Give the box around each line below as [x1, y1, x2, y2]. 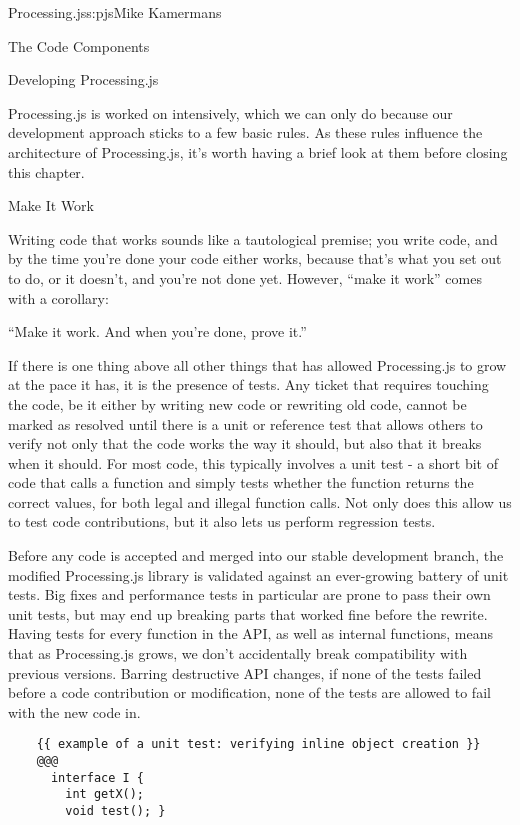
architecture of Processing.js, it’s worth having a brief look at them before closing [8, 141, 508, 162]
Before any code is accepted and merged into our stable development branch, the [8, 545, 504, 566]
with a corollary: [8, 287, 109, 308]
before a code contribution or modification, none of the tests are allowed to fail [8, 682, 491, 703]
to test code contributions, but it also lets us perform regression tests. [8, 511, 436, 532]
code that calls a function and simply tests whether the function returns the [8, 472, 474, 493]
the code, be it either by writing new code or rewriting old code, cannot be [8, 393, 467, 414]
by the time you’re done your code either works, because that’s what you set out [8, 248, 502, 269]
